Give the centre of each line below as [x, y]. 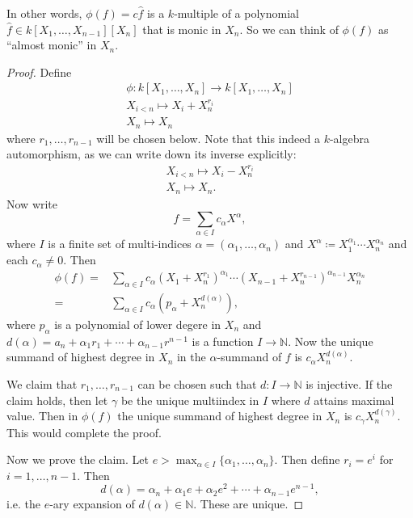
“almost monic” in [52, 45]
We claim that [42, 383]
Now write [32, 203]
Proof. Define [39, 72]
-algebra [349, 138]
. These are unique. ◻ [249, 504]
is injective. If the [349, 383]
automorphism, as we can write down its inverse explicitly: [152, 154]
